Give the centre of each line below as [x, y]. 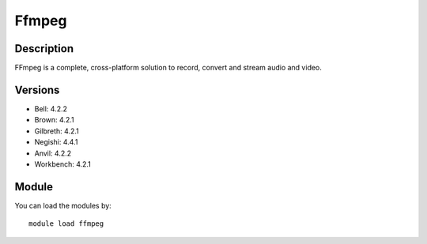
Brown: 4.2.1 [54, 120]
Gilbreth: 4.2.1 [57, 131]
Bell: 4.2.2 [51, 109]
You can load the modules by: [63, 205]
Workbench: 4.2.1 [62, 164]
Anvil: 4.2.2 [53, 153]
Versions [37, 90]
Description [44, 49]
